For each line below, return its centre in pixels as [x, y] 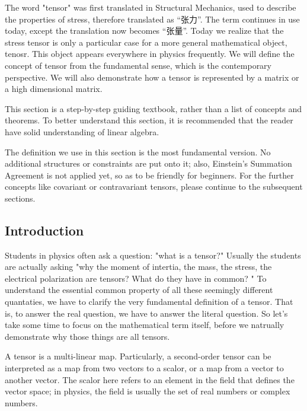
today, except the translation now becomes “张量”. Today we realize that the [144, 31]
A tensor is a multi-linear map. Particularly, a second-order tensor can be [138, 356]
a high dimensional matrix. [54, 89]
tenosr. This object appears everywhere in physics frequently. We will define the [150, 54]
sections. [20, 198]
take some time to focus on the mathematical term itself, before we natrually [145, 325]
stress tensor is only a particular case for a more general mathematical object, [146, 42]
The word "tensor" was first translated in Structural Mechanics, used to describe [151, 7]
